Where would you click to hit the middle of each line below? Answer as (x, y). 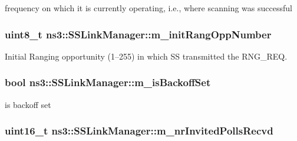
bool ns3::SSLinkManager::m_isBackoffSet (108, 82)
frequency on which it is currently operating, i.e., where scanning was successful (148, 8)
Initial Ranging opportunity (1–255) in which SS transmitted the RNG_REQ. (146, 56)
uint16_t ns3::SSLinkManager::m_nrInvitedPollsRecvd (139, 131)
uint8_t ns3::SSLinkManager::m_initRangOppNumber (138, 34)
